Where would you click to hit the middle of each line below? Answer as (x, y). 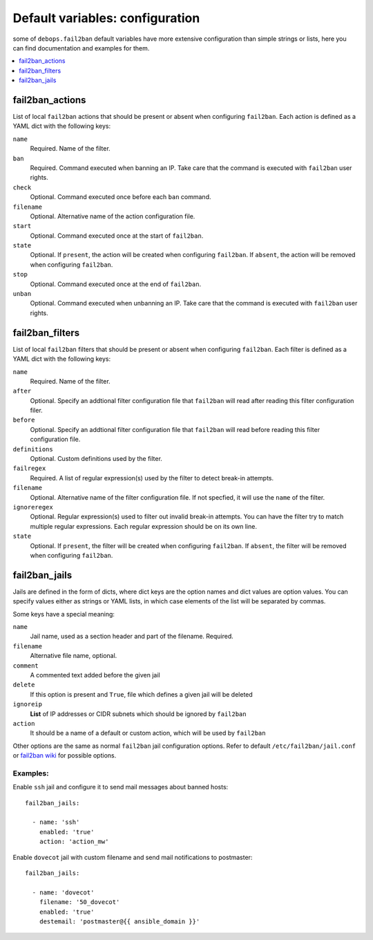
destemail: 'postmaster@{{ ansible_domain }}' (119, 921)
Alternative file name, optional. (74, 656)
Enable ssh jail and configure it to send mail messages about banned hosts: (121, 787)
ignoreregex (33, 507)
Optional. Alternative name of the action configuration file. (113, 216)
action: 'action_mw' (74, 842)
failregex (29, 469)
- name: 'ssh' (56, 822)
